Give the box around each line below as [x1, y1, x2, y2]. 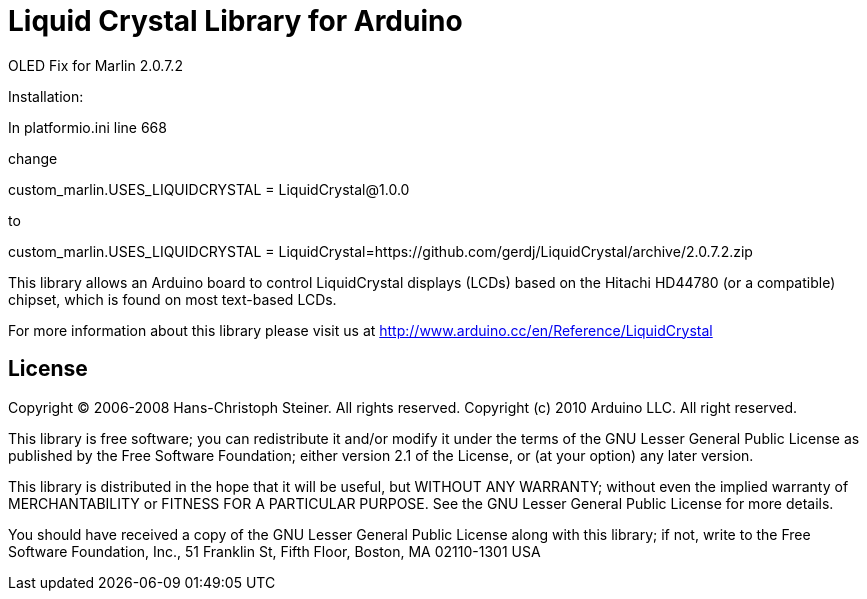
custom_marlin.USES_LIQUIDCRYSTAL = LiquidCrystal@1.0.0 [8, 180, 410, 198]
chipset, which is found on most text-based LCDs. [8, 290, 337, 308]
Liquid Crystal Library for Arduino [8, 4, 463, 38]
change [8, 149, 58, 167]
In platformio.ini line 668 [8, 118, 167, 136]
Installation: [8, 87, 84, 105]
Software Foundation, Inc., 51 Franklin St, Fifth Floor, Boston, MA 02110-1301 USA [8, 542, 541, 560]
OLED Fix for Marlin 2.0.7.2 [8, 56, 183, 74]
